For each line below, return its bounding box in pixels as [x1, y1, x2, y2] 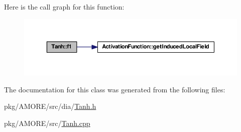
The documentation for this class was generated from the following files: [4, 84, 225, 94]
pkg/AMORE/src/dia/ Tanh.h [4, 101, 96, 111]
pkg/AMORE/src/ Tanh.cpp [4, 117, 90, 128]
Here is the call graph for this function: [4, 2, 125, 12]
